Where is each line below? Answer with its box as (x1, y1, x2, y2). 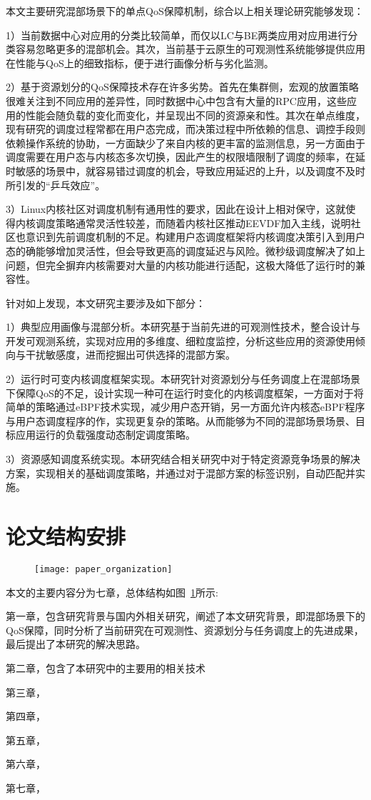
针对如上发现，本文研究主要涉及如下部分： (6, 295, 205, 310)
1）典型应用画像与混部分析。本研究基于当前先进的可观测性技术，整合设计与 (6, 319, 360, 334)
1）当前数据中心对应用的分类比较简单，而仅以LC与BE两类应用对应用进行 (6, 27, 348, 42)
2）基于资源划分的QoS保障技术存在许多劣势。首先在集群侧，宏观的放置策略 (6, 79, 359, 94)
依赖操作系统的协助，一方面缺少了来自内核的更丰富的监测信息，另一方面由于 (6, 135, 365, 150)
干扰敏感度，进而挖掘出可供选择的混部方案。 (25, 347, 235, 362)
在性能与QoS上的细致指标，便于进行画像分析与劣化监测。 (6, 55, 274, 70)
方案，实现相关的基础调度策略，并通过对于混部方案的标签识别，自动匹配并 (6, 465, 355, 480)
